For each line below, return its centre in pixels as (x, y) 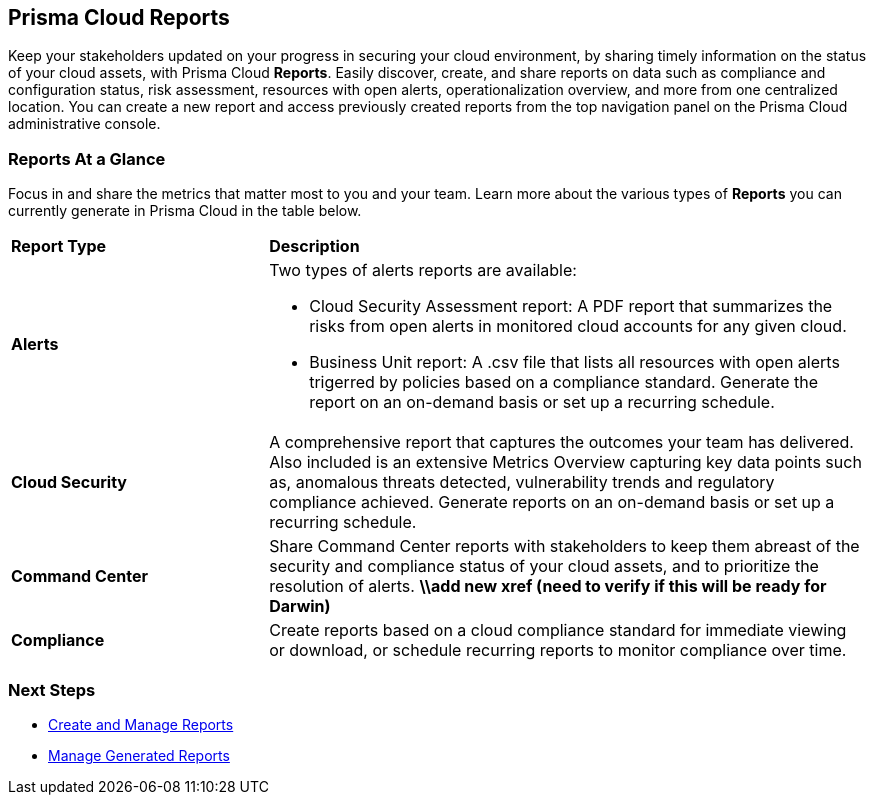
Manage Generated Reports (139, 755)
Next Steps (52, 689)
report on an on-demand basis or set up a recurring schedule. (542, 402)
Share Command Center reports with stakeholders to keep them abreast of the (564, 546)
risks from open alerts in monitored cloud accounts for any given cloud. (578, 326)
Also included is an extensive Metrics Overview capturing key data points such (565, 462)
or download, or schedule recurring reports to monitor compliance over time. (558, 650)
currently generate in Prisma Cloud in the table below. (185, 211)
